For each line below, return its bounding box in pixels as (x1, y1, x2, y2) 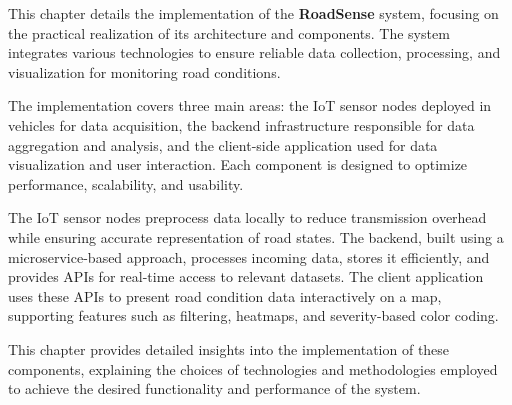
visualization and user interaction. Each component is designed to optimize (8, 154, 468, 175)
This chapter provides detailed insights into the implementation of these (8, 338, 450, 359)
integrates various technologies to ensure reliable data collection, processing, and (8, 42, 501, 63)
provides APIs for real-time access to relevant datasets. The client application (8, 266, 484, 287)
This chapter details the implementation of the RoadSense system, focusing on (8, 3, 499, 23)
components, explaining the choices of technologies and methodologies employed (8, 358, 498, 379)
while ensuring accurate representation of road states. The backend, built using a (8, 226, 504, 247)
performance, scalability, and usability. (8, 173, 244, 194)
